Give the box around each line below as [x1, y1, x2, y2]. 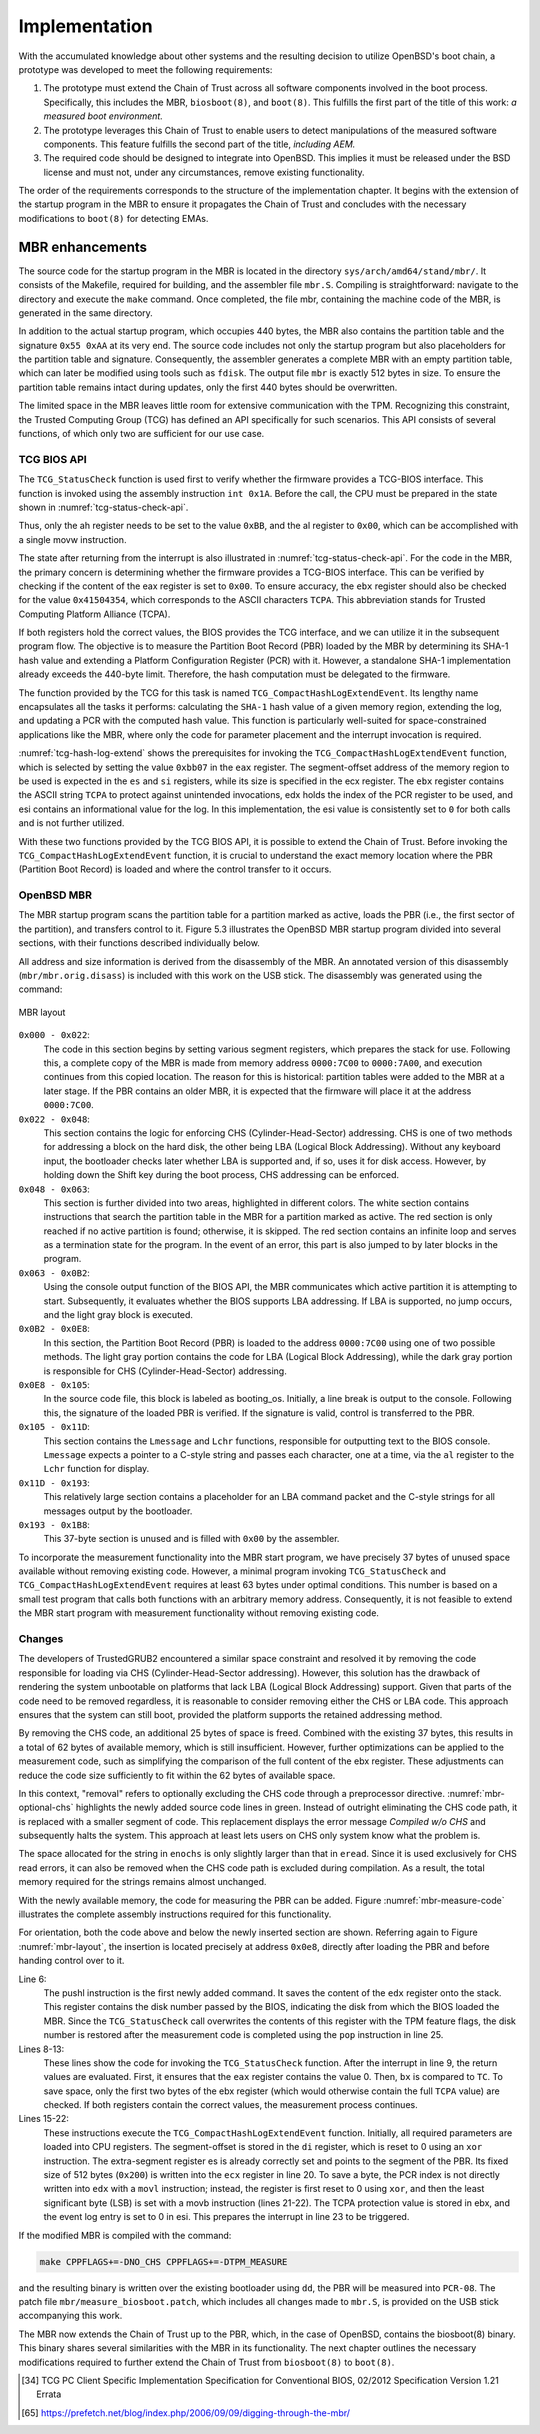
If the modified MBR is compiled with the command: [18, 2229, 232, 2241]
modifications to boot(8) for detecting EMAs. [18, 212, 209, 224]
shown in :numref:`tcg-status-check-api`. [18, 501, 189, 513]
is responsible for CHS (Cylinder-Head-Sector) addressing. [43, 1365, 287, 1377]
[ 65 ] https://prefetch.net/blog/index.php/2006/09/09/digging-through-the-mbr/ [21, 2406, 350, 2419]
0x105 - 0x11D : [18, 1421, 90, 1433]
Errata [36, 2388, 62, 2400]
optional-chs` [18, 1801, 74, 1814]
